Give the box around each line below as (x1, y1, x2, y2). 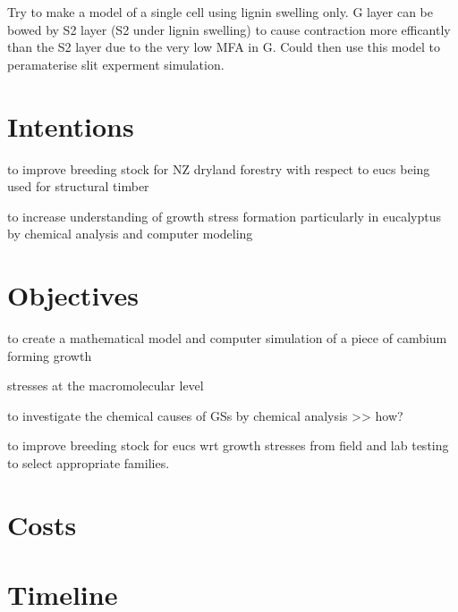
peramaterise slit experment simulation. (7, 54, 225, 73)
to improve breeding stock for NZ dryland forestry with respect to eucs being (7, 159, 430, 178)
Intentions (7, 107, 134, 144)
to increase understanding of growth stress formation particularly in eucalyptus (7, 206, 441, 225)
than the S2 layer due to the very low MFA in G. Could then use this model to (7, 38, 440, 56)
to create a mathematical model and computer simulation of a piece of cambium (7, 329, 447, 347)
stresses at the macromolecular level (7, 376, 204, 395)
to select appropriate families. (7, 453, 170, 472)
